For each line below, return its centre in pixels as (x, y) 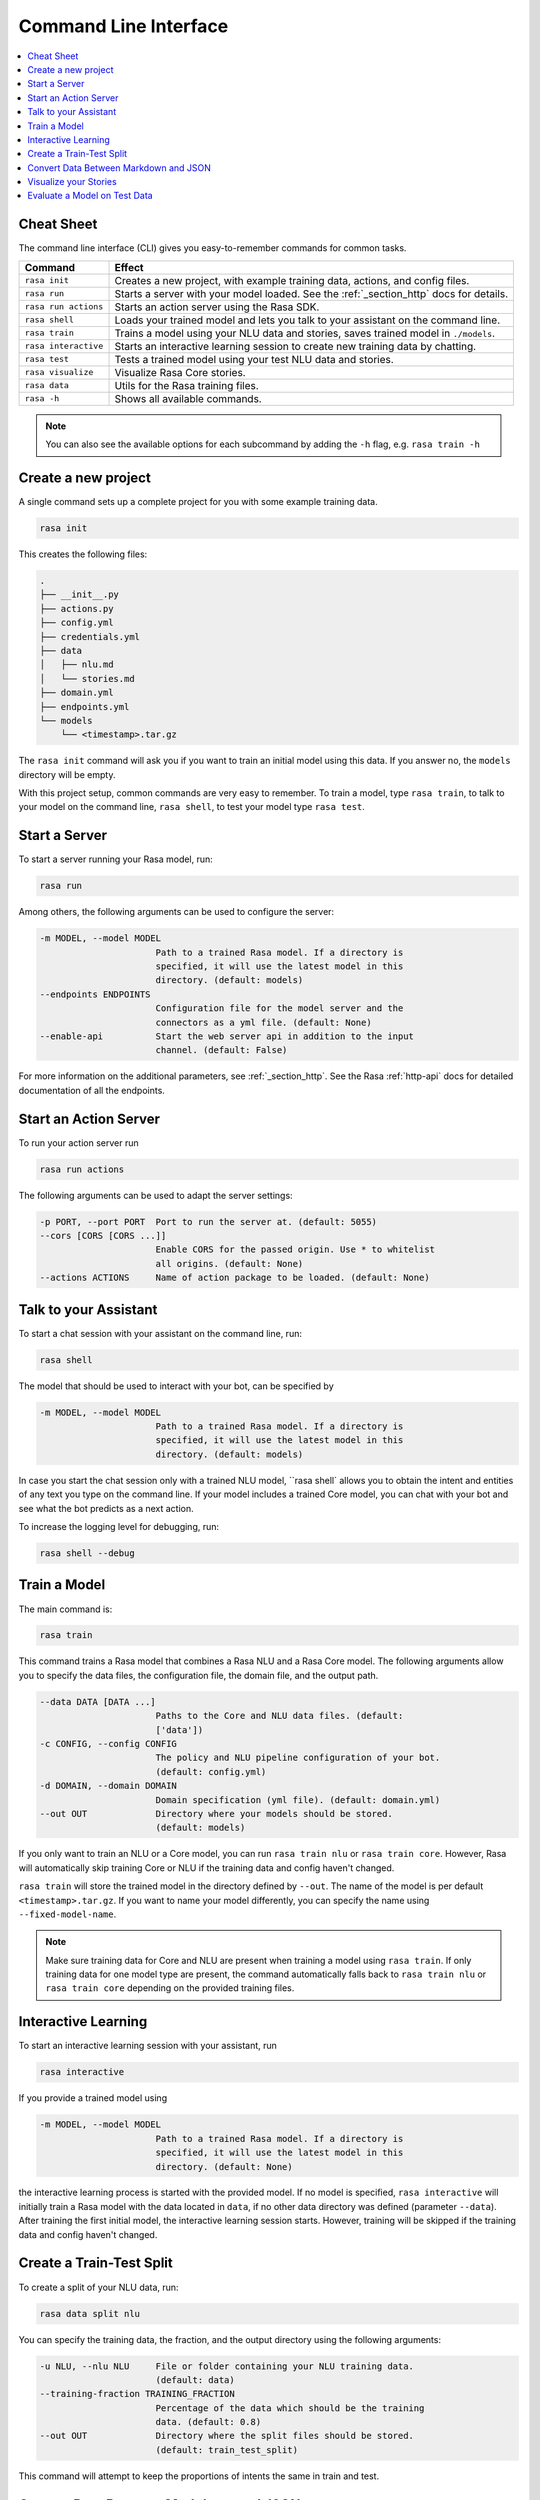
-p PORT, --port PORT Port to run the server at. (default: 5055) (208, 1221)
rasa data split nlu (89, 2313)
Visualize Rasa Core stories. (180, 372)
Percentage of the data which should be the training (290, 2408)
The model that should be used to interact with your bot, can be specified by (176, 1386)
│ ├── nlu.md (76, 664)
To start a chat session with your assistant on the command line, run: (160, 1333)
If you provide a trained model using (93, 2098)
